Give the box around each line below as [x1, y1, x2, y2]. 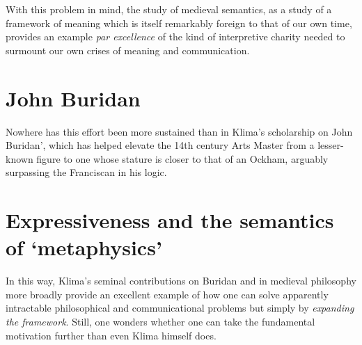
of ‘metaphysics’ [6, 233, 162, 262]
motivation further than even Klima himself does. [6, 328, 217, 342]
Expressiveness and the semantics [6, 206, 334, 234]
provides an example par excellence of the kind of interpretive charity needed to [6, 29, 345, 44]
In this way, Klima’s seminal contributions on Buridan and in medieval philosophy [6, 273, 356, 288]
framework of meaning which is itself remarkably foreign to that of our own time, [6, 15, 352, 30]
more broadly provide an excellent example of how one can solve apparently [6, 287, 329, 301]
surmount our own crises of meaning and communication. [6, 42, 250, 57]
